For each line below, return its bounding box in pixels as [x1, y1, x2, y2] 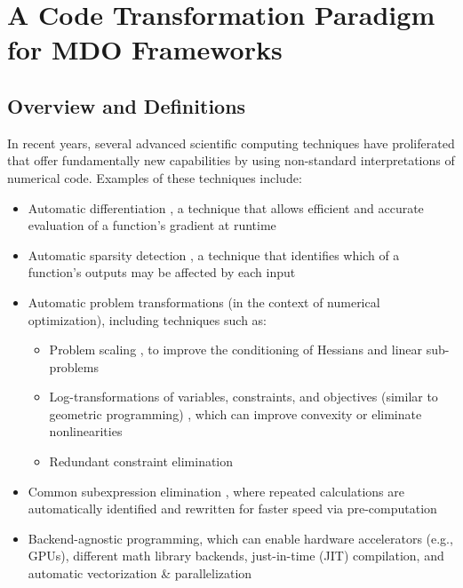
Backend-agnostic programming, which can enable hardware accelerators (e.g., [28, 528, 453, 547]
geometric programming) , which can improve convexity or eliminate [49, 404, 422, 423]
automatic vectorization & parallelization [28, 564, 252, 583]
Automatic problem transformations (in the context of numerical [28, 292, 380, 311]
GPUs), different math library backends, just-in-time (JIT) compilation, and [28, 546, 444, 565]
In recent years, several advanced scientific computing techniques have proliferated [7, 133, 455, 152]
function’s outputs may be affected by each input [28, 263, 296, 282]
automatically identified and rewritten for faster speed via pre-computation [28, 499, 437, 518]
